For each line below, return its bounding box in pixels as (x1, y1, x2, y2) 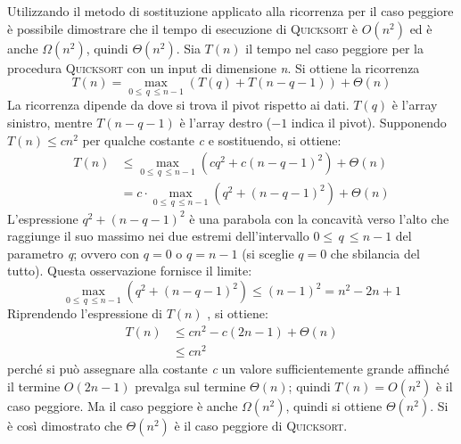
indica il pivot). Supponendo (291, 113, 447, 131)
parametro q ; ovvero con (7, 243, 140, 262)
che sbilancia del (330, 243, 420, 262)
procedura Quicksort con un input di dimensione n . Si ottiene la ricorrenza (7, 58, 420, 77)
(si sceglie (242, 243, 294, 262)
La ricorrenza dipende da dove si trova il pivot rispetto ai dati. (7, 95, 350, 114)
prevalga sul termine (135, 376, 246, 395)
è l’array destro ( (179, 113, 272, 131)
